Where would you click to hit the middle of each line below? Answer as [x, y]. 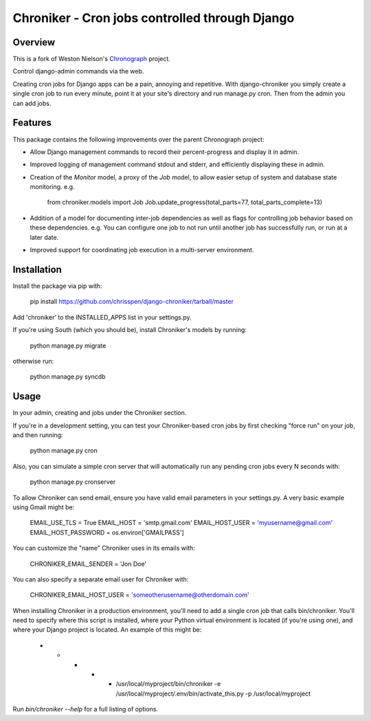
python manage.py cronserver [73, 482]
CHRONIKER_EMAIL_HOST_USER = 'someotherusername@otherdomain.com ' [140, 595]
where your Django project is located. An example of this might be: [107, 630]
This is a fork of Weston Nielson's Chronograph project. [92, 59]
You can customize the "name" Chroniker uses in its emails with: [104, 548]
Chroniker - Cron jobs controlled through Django [154, 18]
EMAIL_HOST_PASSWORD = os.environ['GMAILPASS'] [107, 532]
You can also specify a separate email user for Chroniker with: [101, 579]
